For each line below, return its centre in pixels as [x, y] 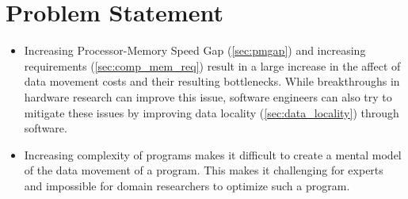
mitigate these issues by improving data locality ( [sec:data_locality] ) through [212, 112]
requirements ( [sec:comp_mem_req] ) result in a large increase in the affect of [212, 65]
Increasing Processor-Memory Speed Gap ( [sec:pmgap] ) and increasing [195, 50]
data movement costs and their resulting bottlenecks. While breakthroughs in [212, 81]
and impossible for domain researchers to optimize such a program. [187, 185]
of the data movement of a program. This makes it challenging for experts [204, 170]
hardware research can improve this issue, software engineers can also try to [208, 96]
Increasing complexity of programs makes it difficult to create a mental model [213, 154]
